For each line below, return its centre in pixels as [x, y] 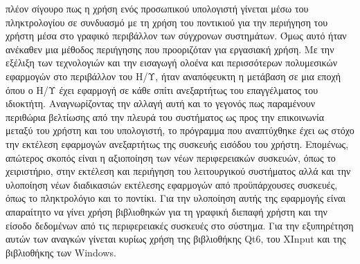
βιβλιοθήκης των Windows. [61, 252]
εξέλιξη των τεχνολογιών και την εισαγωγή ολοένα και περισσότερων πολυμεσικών [172, 63]
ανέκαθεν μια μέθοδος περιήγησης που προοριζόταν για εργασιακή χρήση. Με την [170, 49]
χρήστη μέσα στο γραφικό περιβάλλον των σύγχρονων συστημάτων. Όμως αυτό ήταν [176, 36]
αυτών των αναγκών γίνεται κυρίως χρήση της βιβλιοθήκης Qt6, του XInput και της [176, 239]
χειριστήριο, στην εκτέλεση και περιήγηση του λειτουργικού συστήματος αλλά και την [178, 171]
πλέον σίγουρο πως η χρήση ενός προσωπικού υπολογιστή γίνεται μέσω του [157, 8]
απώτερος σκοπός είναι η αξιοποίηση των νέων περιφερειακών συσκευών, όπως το [171, 157]
